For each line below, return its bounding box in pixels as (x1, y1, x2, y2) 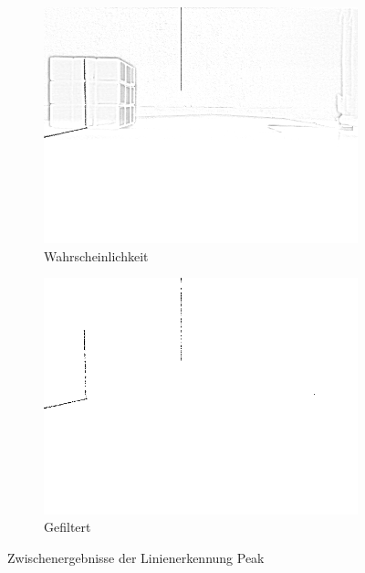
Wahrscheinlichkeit (44, 246, 149, 265)
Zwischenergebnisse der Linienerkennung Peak (7, 547, 265, 567)
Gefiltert (44, 517, 91, 536)
